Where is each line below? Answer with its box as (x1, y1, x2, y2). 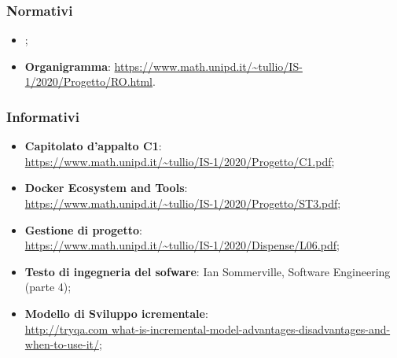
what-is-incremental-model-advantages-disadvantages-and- (111, 320, 391, 337)
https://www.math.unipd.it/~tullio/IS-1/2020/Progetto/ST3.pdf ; (24, 195, 341, 211)
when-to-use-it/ (24, 336, 99, 352)
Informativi (6, 106, 79, 126)
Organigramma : (24, 57, 111, 74)
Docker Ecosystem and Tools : (24, 179, 188, 196)
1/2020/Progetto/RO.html (24, 73, 153, 90)
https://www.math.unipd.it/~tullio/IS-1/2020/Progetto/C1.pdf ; (24, 153, 335, 169)
